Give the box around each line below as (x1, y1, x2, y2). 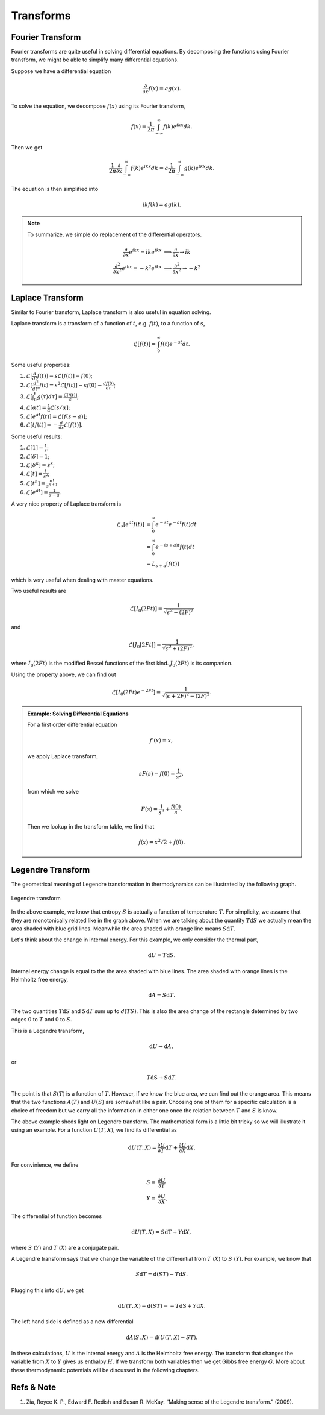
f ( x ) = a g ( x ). (148, 85, 181, 92)
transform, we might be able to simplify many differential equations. (11, 56, 179, 63)
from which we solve (27, 788, 79, 795)
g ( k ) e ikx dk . (184, 163, 215, 171)
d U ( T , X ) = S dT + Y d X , (131, 1228, 191, 1235)
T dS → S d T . (146, 1075, 177, 1081)
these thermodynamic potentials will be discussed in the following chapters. (11, 1366, 200, 1373)
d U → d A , (149, 1043, 174, 1050)
